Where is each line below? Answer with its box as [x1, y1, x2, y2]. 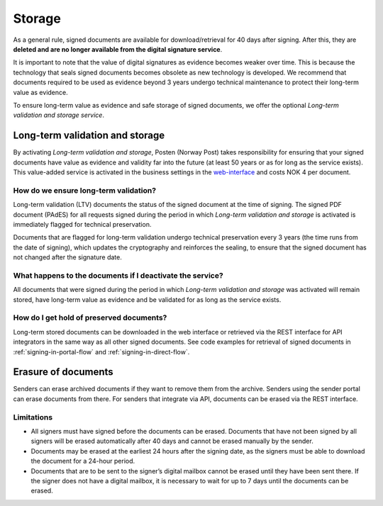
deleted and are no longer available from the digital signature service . [13, 45, 223, 53]
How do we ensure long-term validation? [13, 185, 156, 195]
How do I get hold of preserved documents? [13, 313, 167, 322]
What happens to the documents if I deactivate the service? [13, 270, 223, 280]
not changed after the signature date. [13, 253, 122, 262]
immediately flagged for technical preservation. [13, 220, 152, 228]
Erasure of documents [13, 366, 113, 378]
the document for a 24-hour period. [30, 457, 135, 466]
